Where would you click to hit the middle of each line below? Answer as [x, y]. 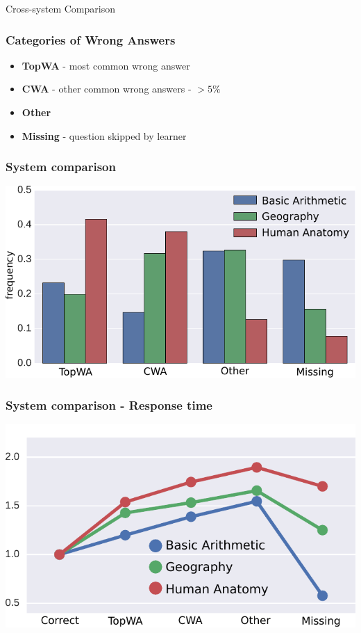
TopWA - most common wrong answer [106, 65]
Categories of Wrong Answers [91, 39]
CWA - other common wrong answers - [107, 89]
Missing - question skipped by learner [104, 135]
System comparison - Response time [109, 404]
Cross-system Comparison [60, 8]
